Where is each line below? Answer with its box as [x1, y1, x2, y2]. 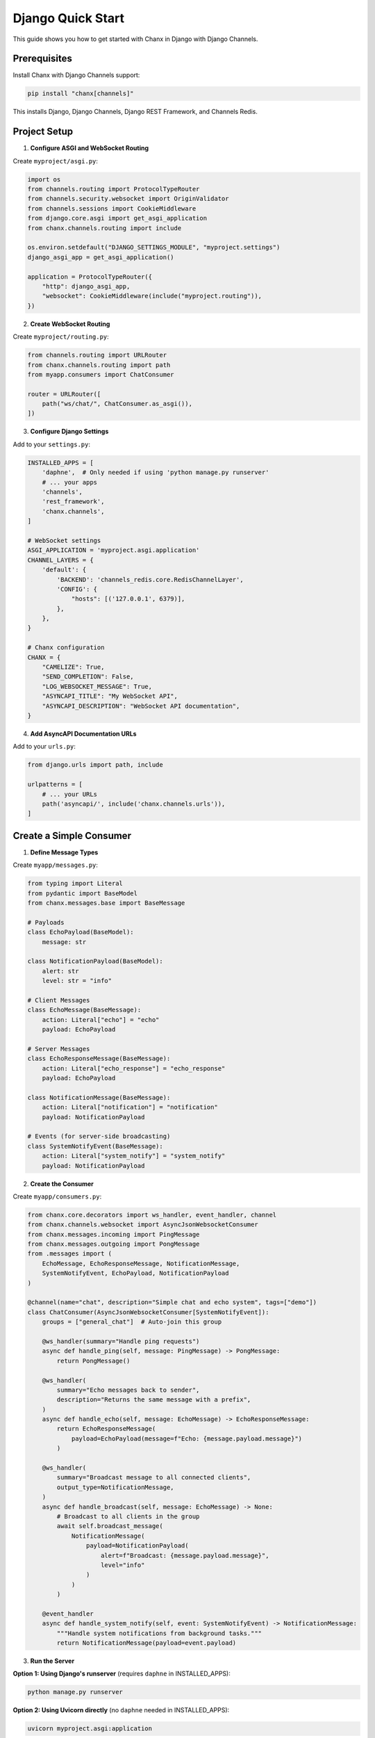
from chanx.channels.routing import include [27, 224, 182, 232]
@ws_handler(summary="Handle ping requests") [42, 1337, 200, 1345]
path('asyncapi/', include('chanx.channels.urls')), [42, 799, 226, 808]
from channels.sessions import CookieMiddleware [27, 204, 197, 212]
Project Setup [12, 126, 74, 138]
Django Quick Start [12, 10, 125, 26]
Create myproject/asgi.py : [12, 156, 99, 165]
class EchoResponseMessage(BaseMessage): [27, 1055, 171, 1063]
